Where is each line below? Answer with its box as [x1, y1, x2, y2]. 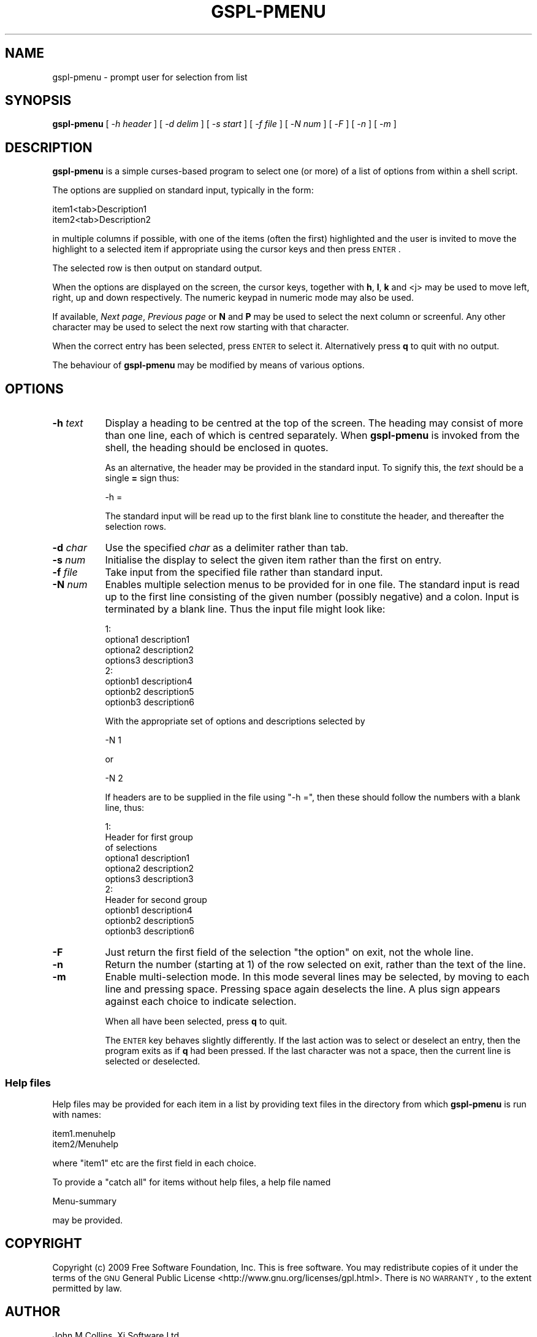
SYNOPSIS [5, 93, 72, 109]
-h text [52, 417, 83, 430]
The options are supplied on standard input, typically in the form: [52, 185, 314, 196]
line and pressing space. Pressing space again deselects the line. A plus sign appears [105, 983, 500, 996]
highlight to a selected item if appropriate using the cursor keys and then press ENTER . [52, 244, 401, 255]
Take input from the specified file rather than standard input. [105, 566, 383, 579]
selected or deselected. [105, 1056, 200, 1067]
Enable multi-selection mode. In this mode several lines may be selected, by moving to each [105, 971, 530, 983]
